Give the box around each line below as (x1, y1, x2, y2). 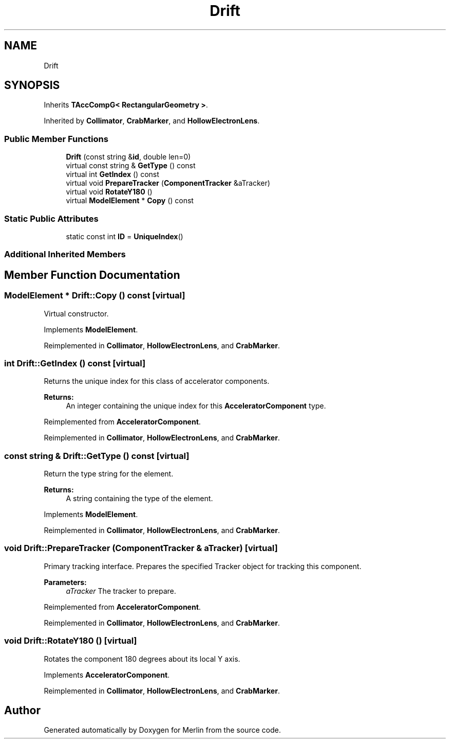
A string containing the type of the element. (66, 494, 213, 503)
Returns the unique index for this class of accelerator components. (44, 377, 270, 386)
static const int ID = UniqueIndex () (66, 232, 183, 241)
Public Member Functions (4, 133, 108, 144)
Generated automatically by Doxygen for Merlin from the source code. (44, 726, 281, 735)
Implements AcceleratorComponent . (44, 670, 170, 679)
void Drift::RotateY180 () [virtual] (4, 635, 137, 646)
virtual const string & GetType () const (66, 161, 196, 170)
